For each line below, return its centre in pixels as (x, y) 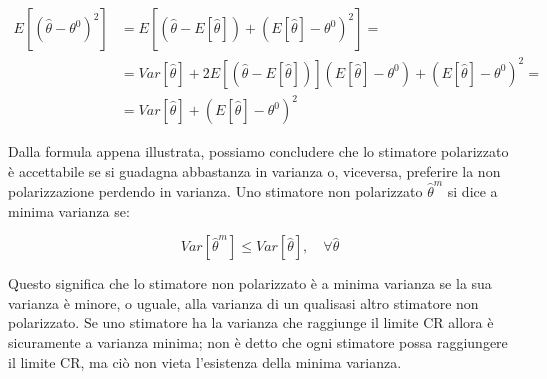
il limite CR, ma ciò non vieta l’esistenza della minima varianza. (205, 361)
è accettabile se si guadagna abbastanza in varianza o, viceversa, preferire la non (254, 170)
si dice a (472, 191)
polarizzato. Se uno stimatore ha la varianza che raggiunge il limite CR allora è (251, 322)
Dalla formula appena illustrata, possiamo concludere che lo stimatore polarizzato (258, 151)
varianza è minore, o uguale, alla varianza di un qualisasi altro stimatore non (243, 302)
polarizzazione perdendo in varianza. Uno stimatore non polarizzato (215, 191)
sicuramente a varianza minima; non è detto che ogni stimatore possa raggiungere (258, 341)
